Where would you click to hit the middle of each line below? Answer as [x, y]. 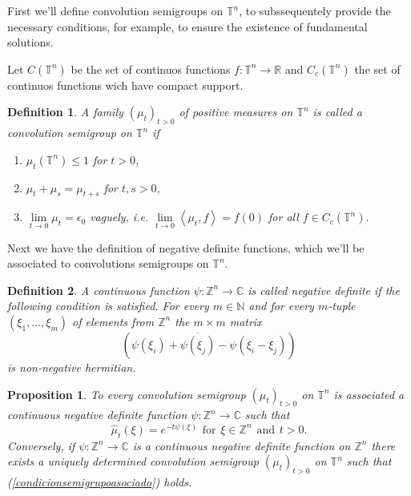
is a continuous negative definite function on [242, 445]
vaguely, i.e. [119, 217]
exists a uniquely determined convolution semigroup [133, 461]
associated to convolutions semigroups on [108, 263]
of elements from [113, 321]
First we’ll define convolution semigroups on [115, 10]
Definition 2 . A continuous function [99, 290]
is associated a [369, 394]
